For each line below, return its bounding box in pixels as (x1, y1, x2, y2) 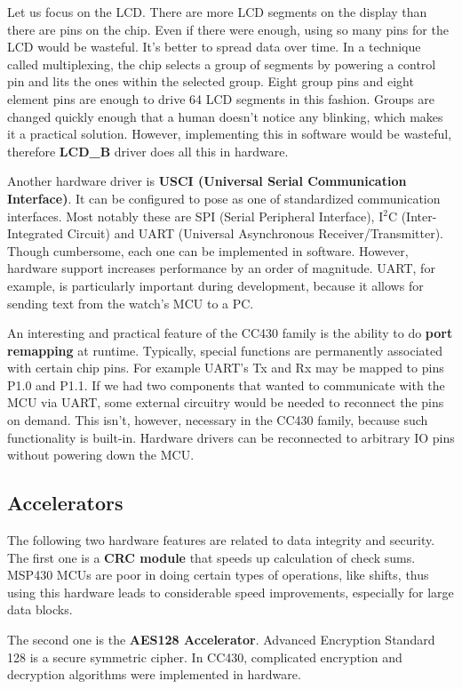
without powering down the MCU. (7, 445, 195, 464)
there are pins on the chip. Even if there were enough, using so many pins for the (7, 20, 449, 38)
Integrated (7, 224, 64, 243)
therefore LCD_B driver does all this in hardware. (7, 141, 289, 160)
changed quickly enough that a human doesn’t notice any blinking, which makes (7, 107, 443, 125)
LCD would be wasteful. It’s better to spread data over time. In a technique (7, 37, 421, 56)
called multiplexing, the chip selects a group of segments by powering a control (7, 54, 436, 73)
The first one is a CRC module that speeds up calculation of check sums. (7, 548, 416, 566)
